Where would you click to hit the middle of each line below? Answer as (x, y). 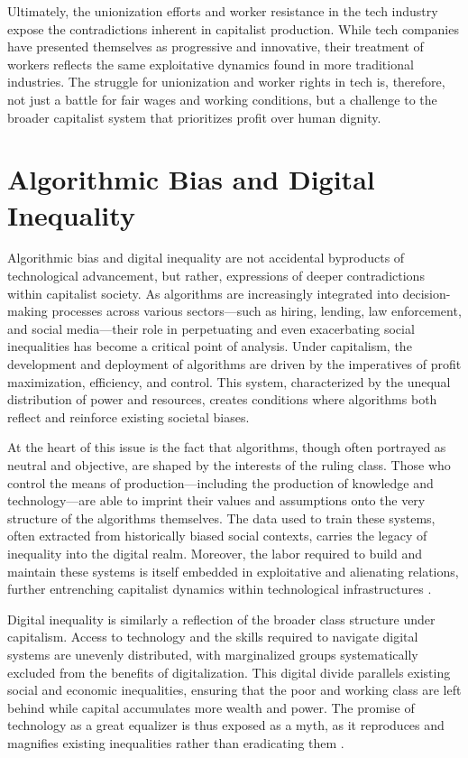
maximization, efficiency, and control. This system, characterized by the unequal (229, 381)
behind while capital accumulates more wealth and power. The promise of (211, 707)
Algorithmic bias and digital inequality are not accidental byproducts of (206, 258)
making (28, 311)
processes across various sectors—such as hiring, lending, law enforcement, (257, 311)
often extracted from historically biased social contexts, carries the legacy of (217, 536)
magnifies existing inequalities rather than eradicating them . (176, 742)
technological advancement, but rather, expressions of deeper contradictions (216, 276)
